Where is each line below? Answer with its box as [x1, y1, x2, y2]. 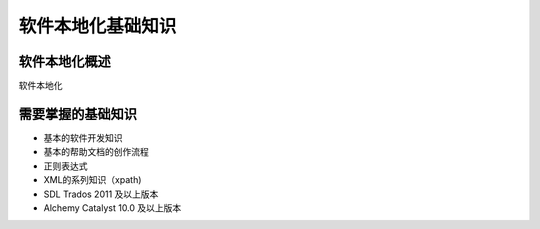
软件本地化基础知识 [18, 15, 177, 37]
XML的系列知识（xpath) [43, 174, 142, 186]
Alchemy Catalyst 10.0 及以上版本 [43, 201, 182, 214]
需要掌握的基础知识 [18, 105, 137, 122]
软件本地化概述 [18, 53, 111, 70]
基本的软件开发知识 [43, 131, 123, 144]
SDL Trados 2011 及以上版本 [43, 188, 159, 200]
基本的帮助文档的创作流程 [43, 146, 149, 158]
